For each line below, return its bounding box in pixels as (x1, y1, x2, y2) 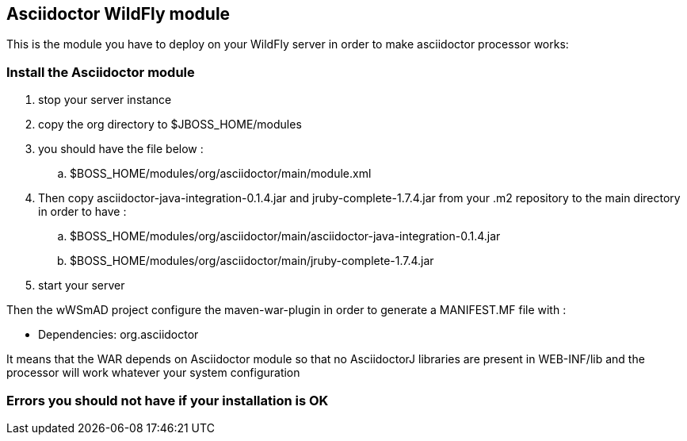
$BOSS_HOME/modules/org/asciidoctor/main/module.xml (70, 167, 372, 181)
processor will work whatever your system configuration (6, 366, 300, 380)
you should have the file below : (38, 142, 204, 156)
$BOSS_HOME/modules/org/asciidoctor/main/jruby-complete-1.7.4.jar (70, 254, 434, 268)
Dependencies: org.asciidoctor (38, 328, 199, 342)
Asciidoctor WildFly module (6, 4, 231, 24)
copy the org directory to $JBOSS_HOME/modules (38, 117, 302, 132)
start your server (38, 278, 125, 293)
